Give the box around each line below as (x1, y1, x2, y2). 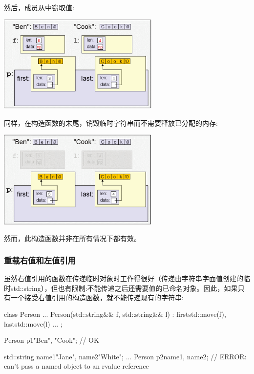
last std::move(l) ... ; (4, 318, 63, 329)
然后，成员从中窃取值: (4, 2, 74, 12)
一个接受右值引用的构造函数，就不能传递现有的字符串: (10, 292, 184, 303)
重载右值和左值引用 (4, 254, 76, 266)
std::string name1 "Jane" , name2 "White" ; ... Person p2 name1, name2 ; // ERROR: (4, 351, 247, 361)
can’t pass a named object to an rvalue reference (4, 361, 149, 371)
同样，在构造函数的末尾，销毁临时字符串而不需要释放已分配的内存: (4, 117, 218, 128)
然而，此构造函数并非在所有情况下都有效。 (4, 233, 141, 243)
